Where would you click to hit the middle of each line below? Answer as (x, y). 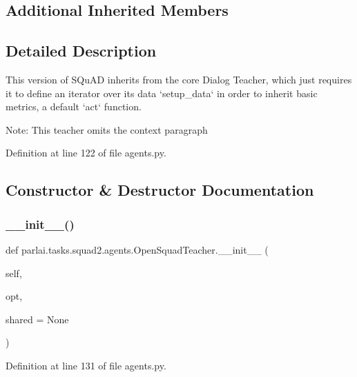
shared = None (37, 319)
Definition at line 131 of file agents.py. (86, 365)
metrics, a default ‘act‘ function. (74, 106)
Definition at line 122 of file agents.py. (86, 153)
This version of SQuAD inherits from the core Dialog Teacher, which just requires (179, 79)
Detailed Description (81, 51)
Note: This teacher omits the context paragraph (107, 129)
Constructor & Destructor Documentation (160, 190)
